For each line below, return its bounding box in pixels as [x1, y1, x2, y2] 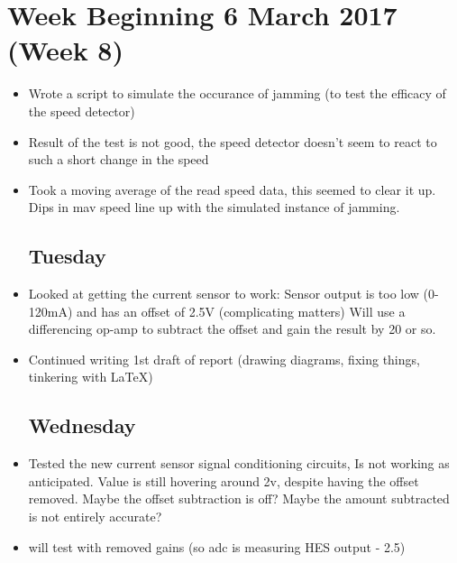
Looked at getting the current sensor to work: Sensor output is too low [28, 284, 419, 303]
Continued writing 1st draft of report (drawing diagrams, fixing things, [28, 349, 420, 368]
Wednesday [28, 411, 136, 439]
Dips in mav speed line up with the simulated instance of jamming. [28, 198, 400, 217]
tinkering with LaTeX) [28, 367, 153, 386]
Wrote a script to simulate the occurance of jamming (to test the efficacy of [28, 84, 446, 103]
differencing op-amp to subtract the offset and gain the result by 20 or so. [28, 319, 436, 338]
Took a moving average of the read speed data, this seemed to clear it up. [28, 180, 436, 198]
